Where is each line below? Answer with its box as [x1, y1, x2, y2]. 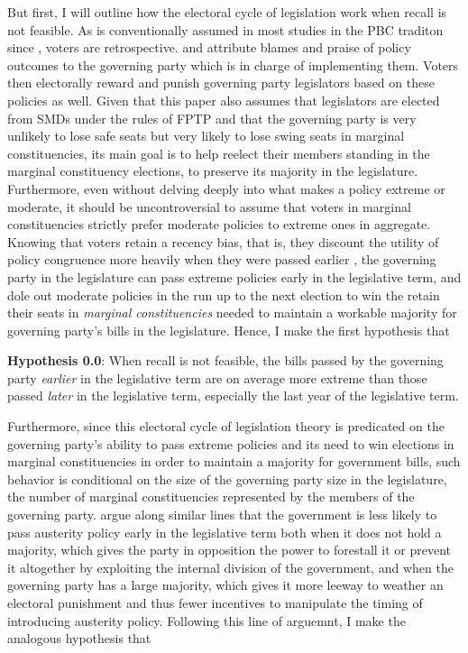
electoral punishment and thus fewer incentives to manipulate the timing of [7, 593, 423, 612]
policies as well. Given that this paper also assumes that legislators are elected [7, 90, 440, 109]
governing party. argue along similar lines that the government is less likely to [7, 505, 437, 524]
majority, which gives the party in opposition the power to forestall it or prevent [7, 540, 452, 559]
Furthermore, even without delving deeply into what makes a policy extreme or [7, 179, 445, 198]
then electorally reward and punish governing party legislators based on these [7, 73, 435, 92]
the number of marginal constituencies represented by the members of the [7, 487, 415, 506]
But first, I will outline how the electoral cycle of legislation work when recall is [7, 3, 447, 21]
